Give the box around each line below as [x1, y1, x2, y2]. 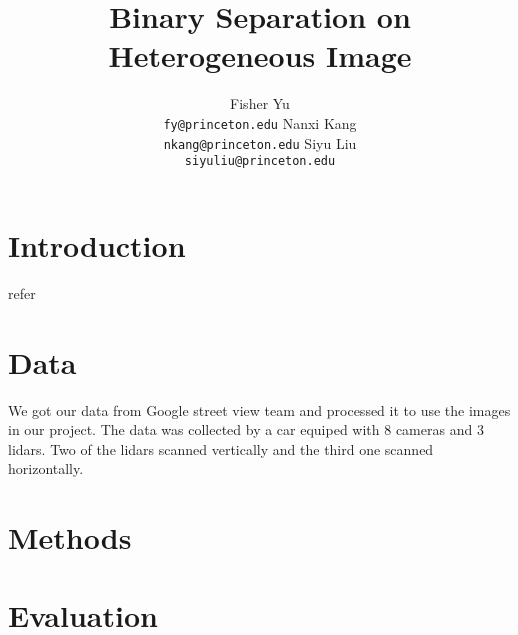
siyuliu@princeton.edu [184, 154, 336, 169]
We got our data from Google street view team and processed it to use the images [8, 399, 511, 420]
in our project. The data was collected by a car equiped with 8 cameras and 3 [8, 419, 484, 440]
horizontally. [8, 458, 84, 479]
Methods [8, 517, 132, 558]
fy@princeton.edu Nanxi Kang [163, 112, 357, 133]
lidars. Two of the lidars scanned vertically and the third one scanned [8, 438, 434, 459]
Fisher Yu [230, 93, 290, 114]
